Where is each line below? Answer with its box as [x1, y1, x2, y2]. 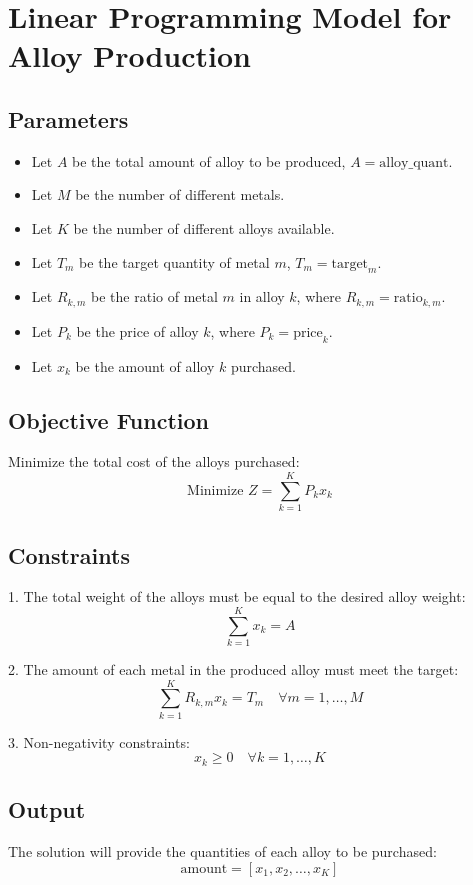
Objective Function [8, 404, 210, 435]
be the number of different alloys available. [73, 217, 335, 238]
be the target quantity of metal [79, 251, 270, 272]
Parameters [8, 103, 129, 134]
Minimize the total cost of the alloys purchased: [8, 451, 300, 472]
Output [8, 794, 86, 825]
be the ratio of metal [91, 286, 218, 307]
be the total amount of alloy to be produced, [72, 150, 346, 171]
